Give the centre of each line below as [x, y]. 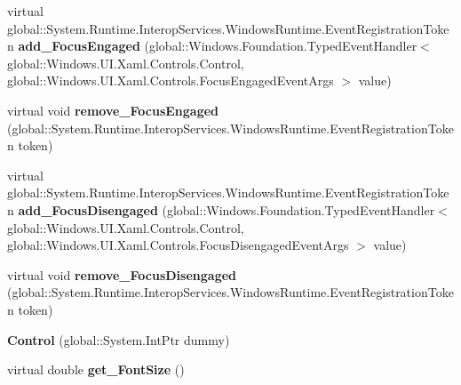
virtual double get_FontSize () [96, 369]
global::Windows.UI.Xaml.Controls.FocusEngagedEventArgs [171, 80]
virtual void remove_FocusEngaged [113, 110]
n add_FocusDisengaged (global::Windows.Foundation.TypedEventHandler [221, 209]
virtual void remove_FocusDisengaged [122, 274]
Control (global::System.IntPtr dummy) [119, 339]
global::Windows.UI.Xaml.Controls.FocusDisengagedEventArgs [178, 245]
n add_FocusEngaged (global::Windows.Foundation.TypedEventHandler [212, 46]
